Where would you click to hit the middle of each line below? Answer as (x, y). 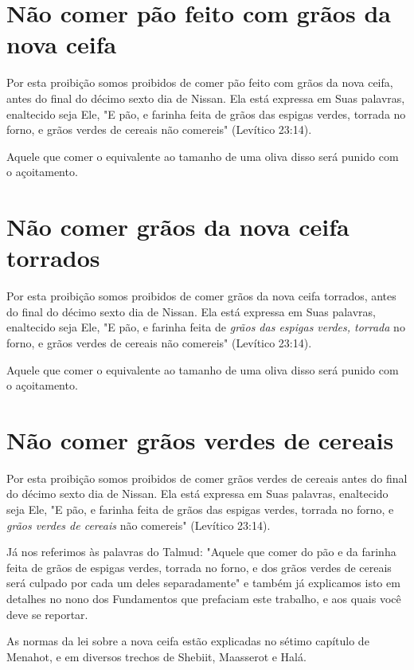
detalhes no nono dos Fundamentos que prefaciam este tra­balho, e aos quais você (204, 599)
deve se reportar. (47, 614)
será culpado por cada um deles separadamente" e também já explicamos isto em (203, 583)
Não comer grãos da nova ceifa (178, 227)
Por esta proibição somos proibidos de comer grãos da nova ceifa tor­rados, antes (201, 296)
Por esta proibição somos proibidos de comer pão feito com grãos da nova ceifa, (200, 82)
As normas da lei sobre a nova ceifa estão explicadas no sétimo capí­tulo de (188, 641)
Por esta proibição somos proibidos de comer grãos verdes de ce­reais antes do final (207, 478)
